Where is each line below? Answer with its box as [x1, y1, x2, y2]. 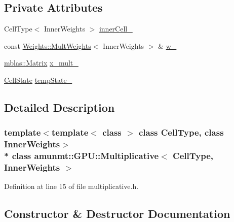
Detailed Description [4, 99, 115, 115]
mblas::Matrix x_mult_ [4, 57, 79, 68]
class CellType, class [138, 126, 224, 139]
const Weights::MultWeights [4, 40, 91, 51]
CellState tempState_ [4, 74, 72, 85]
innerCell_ [99, 23, 133, 34]
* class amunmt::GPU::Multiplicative [4, 149, 159, 162]
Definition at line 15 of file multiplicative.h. [4, 181, 139, 192]
